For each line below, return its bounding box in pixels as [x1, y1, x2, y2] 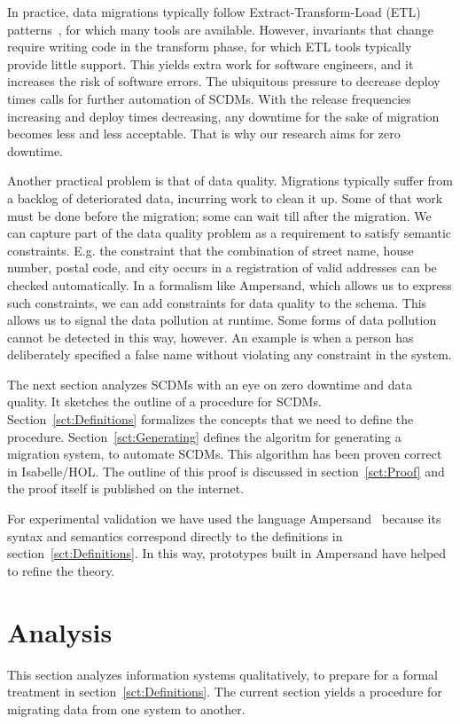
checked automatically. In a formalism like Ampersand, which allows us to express [7, 275, 452, 294]
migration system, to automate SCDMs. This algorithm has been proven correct [7, 445, 442, 463]
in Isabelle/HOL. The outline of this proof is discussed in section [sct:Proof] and [7, 461, 445, 480]
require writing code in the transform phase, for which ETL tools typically [7, 37, 412, 56]
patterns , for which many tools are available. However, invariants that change [7, 20, 434, 38]
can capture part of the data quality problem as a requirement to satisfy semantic [7, 224, 451, 242]
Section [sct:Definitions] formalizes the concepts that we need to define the [7, 410, 414, 429]
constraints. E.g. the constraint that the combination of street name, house [7, 240, 414, 259]
